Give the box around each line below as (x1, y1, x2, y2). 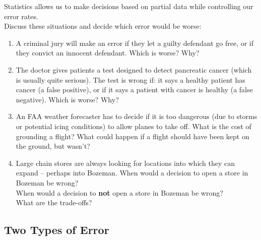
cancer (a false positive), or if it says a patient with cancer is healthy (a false (16, 84, 253, 95)
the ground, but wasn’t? (16, 141, 90, 151)
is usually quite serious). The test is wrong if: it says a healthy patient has (16, 74, 245, 85)
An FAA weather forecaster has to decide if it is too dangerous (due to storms (16, 111, 257, 122)
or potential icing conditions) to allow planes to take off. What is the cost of (16, 121, 251, 131)
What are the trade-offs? (16, 197, 92, 208)
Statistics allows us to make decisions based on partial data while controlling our (4, 1, 253, 11)
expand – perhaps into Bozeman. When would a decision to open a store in (16, 167, 248, 178)
